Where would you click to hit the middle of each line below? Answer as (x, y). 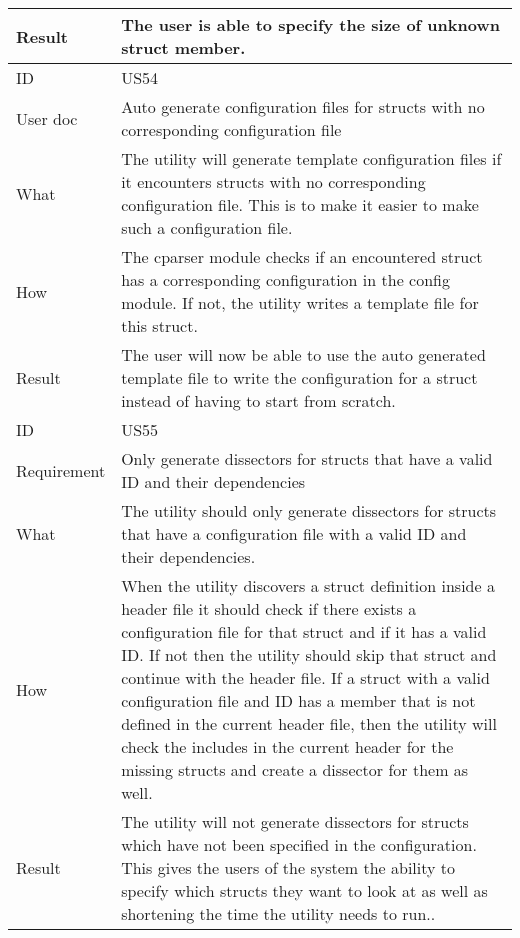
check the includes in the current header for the (287, 746)
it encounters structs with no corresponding (273, 181)
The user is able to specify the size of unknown (310, 24)
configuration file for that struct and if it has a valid (304, 631)
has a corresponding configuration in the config (285, 279)
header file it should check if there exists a (269, 608)
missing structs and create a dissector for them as (295, 769)
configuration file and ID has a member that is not (298, 700)
